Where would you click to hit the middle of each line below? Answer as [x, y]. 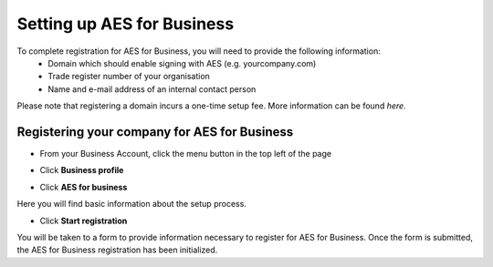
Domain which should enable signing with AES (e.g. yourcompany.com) [182, 63]
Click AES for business [84, 187]
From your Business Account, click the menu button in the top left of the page [186, 154]
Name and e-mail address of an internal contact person [152, 89]
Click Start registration [84, 221]
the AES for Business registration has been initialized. [117, 250]
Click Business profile [82, 170]
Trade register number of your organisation [129, 77]
